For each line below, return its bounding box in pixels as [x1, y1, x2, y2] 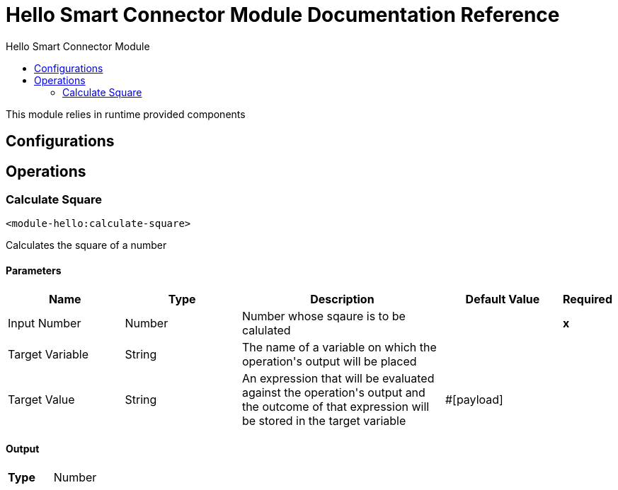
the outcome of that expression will [241, 399, 430, 414]
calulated [241, 322, 291, 337]
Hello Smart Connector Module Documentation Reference [6, 3, 560, 27]
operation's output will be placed [241, 354, 417, 368]
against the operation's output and [241, 385, 425, 399]
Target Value [8, 392, 75, 407]
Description [310, 291, 374, 306]
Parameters [6, 264, 62, 276]
